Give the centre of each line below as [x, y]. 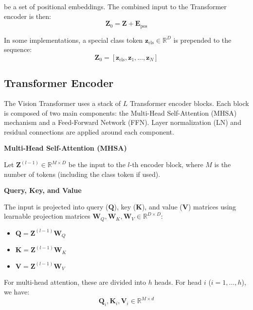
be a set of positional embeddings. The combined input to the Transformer [115, 6]
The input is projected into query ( [56, 206]
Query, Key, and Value [43, 190]
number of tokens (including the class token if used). [82, 174]
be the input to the [97, 164]
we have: [17, 292]
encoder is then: [27, 16]
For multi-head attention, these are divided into [75, 282]
